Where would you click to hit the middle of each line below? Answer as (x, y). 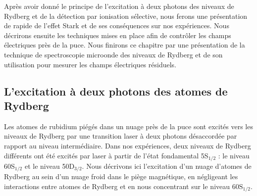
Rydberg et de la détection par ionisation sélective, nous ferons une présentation (126, 16)
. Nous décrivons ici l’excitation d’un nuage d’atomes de (167, 166)
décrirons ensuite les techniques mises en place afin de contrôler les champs (118, 35)
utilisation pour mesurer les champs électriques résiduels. (90, 64)
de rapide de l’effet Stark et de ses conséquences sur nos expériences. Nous (117, 25)
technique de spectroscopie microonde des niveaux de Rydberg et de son (113, 54)
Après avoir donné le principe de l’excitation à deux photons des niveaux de (119, 6)
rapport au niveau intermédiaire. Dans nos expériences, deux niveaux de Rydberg (128, 145)
